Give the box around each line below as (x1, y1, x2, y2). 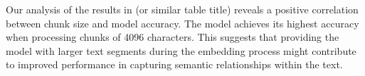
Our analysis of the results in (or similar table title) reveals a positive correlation (6, 2, 359, 16)
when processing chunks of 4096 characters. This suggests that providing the (6, 30, 339, 44)
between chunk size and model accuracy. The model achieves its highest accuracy (6, 15, 359, 30)
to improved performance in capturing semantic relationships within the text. (6, 57, 343, 72)
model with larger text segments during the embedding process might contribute (6, 43, 356, 58)
